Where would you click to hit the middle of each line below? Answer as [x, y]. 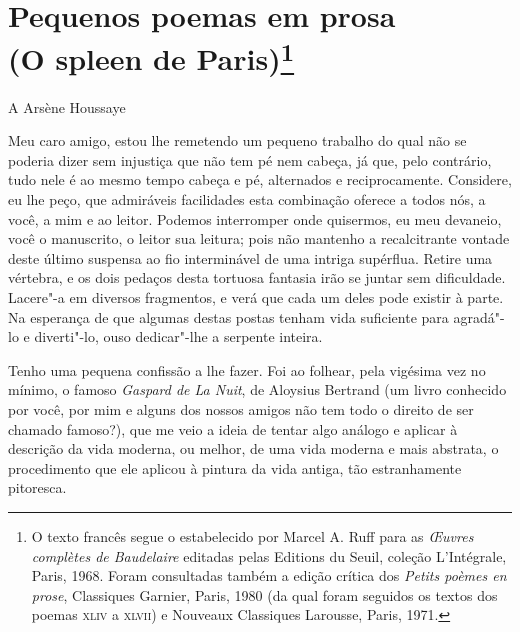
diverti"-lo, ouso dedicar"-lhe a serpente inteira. [178, 336]
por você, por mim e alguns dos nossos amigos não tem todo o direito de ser [241, 408]
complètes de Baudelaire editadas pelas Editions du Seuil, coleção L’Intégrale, [269, 555]
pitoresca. [37, 487]
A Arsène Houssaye [67, 106]
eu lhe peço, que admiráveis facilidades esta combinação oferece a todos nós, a [247, 199]
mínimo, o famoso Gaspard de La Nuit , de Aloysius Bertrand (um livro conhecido [257, 389]
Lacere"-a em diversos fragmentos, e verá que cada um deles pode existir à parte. [256, 296]
